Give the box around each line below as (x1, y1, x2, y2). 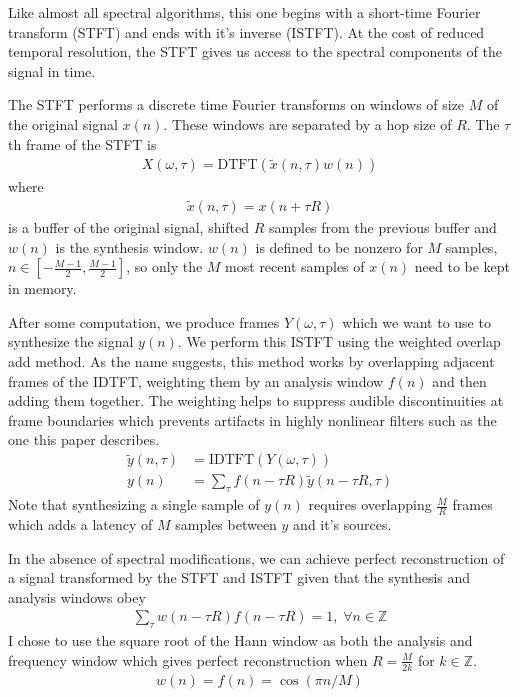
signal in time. (8, 60, 96, 81)
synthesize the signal (8, 331, 134, 352)
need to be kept (414, 256, 511, 277)
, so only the (126, 256, 203, 277)
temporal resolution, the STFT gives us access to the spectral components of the (8, 41, 502, 62)
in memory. (8, 278, 77, 299)
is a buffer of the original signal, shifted (8, 217, 250, 238)
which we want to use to (342, 311, 491, 332)
